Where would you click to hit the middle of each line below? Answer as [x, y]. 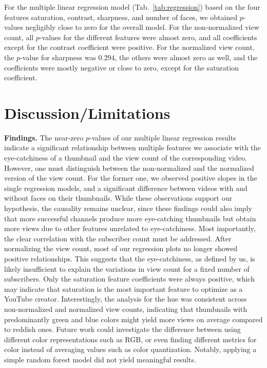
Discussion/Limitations [87, 112]
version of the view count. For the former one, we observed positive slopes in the [131, 178]
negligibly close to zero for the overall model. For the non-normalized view [142, 27]
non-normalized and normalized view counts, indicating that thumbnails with [126, 309]
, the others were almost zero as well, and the [186, 57]
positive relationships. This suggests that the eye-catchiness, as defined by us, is [130, 258]
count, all [19, 37]
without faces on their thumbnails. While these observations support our [118, 198]
